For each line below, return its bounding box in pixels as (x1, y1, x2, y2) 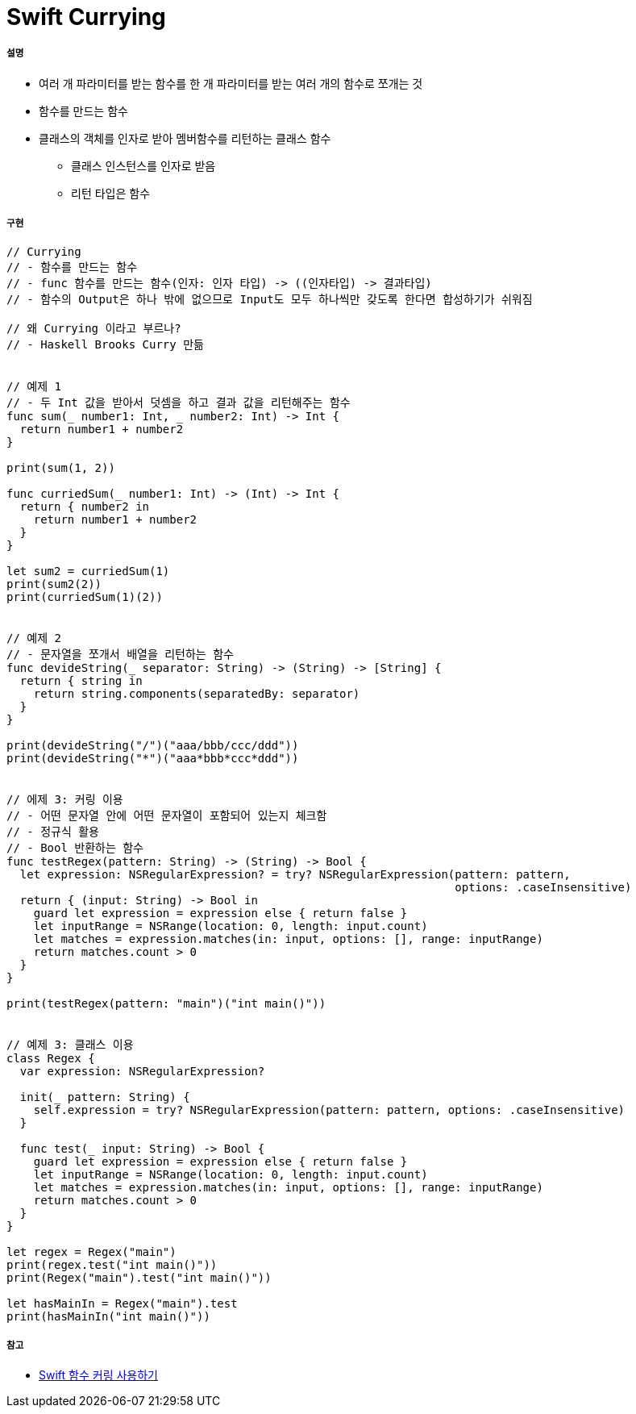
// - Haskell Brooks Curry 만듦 (6, 337, 204, 351)
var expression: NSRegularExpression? (19, 1064, 265, 1078)
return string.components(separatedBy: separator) (33, 686, 360, 700)
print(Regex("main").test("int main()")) (6, 1270, 272, 1284)
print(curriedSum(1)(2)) (6, 590, 163, 603)
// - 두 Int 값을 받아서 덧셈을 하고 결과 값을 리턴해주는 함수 (6, 395, 351, 409)
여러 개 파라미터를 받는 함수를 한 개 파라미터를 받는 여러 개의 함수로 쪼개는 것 (39, 76, 423, 90)
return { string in (19, 674, 143, 687)
